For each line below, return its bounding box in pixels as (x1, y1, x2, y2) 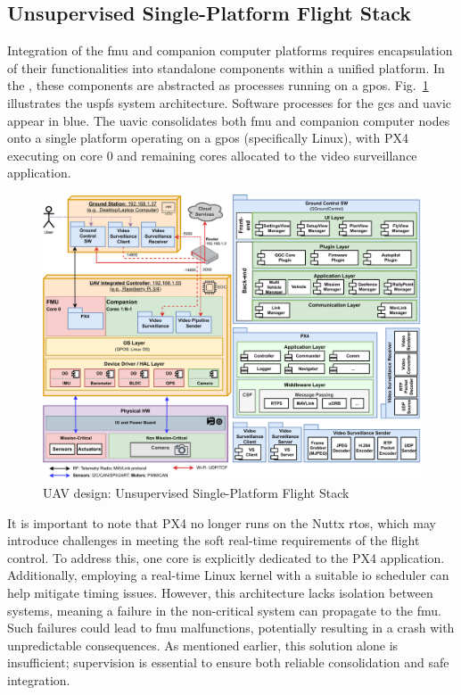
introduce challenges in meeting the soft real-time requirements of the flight (7, 531, 420, 550)
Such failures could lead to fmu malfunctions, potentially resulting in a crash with (7, 618, 455, 637)
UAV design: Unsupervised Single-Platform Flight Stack (43, 484, 350, 502)
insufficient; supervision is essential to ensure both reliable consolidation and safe (7, 653, 449, 672)
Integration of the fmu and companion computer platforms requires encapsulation (7, 41, 453, 60)
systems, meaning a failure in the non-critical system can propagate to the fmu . (7, 600, 441, 619)
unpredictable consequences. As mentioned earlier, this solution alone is (7, 635, 399, 654)
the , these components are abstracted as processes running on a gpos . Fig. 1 (7, 76, 429, 95)
